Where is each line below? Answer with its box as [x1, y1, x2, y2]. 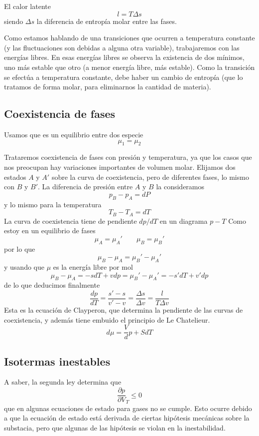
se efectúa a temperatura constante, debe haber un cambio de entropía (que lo [4, 71, 243, 82]
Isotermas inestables [4, 353, 111, 369]
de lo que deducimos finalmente [4, 280, 100, 290]
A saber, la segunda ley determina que [4, 377, 122, 387]
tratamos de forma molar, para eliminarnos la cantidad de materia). [4, 81, 211, 92]
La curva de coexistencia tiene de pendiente [4, 215, 137, 226]
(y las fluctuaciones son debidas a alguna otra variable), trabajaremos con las [4, 42, 240, 52]
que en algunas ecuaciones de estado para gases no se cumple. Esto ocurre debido [4, 403, 252, 413]
